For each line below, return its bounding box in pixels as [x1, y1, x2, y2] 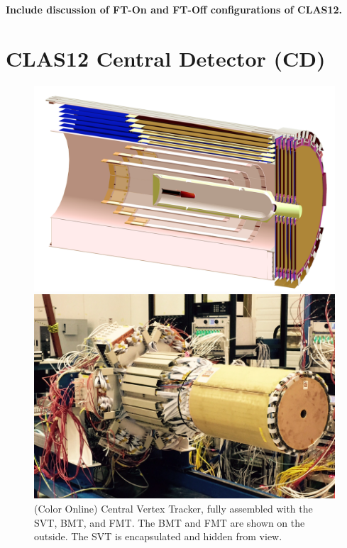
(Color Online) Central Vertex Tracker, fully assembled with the [34, 501, 313, 515]
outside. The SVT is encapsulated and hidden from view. [34, 529, 282, 544]
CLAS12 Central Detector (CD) [6, 43, 326, 72]
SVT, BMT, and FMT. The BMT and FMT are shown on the [34, 515, 305, 530]
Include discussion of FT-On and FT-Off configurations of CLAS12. [6, 2, 343, 16]
